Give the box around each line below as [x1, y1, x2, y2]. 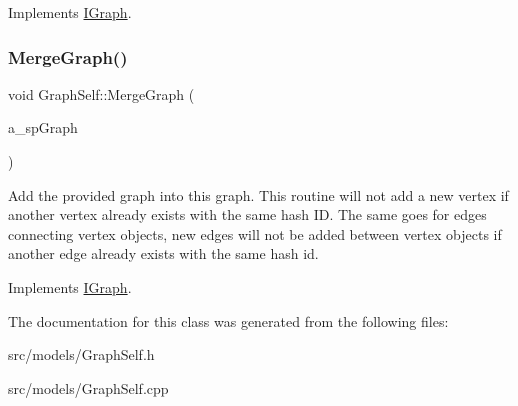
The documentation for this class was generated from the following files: [8, 310, 449, 331]
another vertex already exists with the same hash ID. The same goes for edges [8, 204, 487, 225]
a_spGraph [8, 117, 78, 138]
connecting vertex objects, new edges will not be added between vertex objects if [8, 223, 502, 244]
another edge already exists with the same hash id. [8, 243, 319, 264]
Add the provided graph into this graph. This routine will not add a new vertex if [8, 184, 509, 205]
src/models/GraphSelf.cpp [8, 377, 169, 398]
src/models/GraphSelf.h [8, 344, 155, 365]
